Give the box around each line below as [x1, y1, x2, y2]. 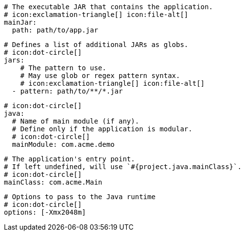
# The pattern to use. [20, 64, 106, 72]
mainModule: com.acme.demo [12, 141, 115, 148]
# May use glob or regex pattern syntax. [20, 72, 180, 79]
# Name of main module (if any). [12, 117, 139, 125]
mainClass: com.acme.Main [4, 178, 103, 186]
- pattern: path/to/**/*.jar [12, 87, 123, 95]
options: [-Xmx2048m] [4, 208, 86, 216]
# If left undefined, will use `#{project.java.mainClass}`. [4, 163, 242, 171]
